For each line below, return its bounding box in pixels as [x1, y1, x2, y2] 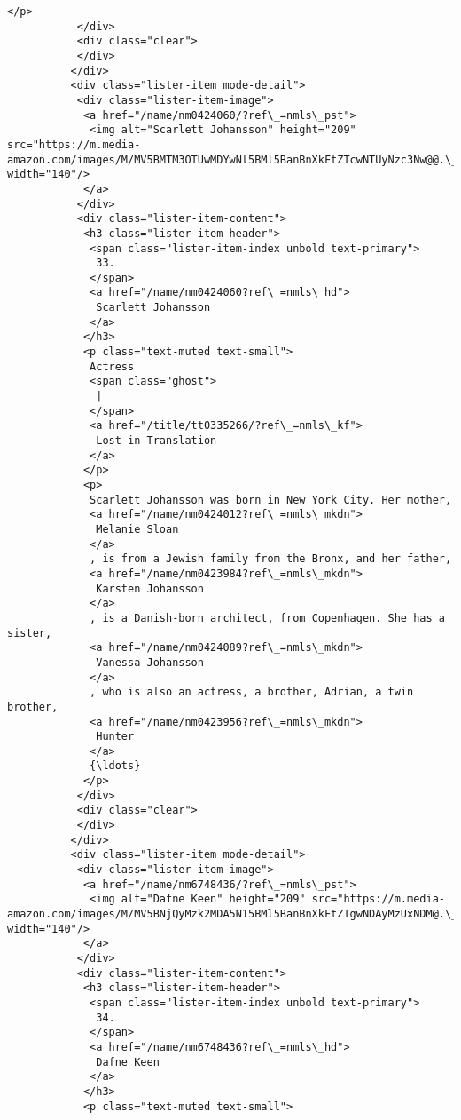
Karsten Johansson [96, 582, 204, 595]
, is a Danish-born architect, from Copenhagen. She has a [90, 611, 445, 624]
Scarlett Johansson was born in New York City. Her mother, [90, 493, 452, 506]
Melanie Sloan [96, 522, 179, 536]
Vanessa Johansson [96, 655, 204, 669]
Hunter [96, 730, 135, 743]
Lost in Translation [96, 434, 217, 448]
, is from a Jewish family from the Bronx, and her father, [90, 552, 452, 566]
